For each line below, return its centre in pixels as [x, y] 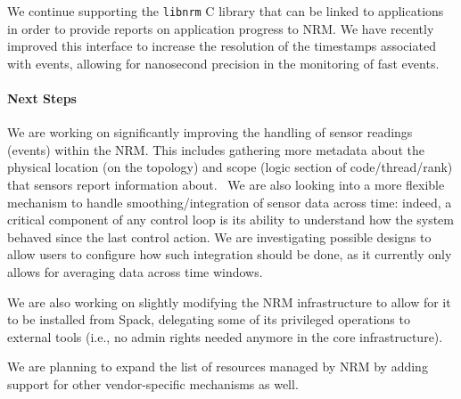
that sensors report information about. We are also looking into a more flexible [226, 185]
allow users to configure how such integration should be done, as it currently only [230, 254]
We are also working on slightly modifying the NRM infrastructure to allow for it [229, 301]
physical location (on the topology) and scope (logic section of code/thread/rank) [230, 167]
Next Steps [42, 98]
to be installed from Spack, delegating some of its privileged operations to [209, 319]
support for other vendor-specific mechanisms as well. [153, 383]
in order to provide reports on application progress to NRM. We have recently [221, 28]
